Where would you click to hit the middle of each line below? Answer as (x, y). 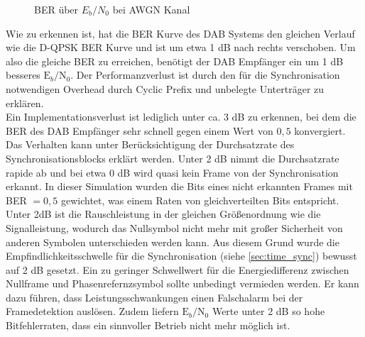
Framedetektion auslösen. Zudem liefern (92, 311)
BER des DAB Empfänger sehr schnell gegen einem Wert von (140, 130)
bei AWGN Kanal (151, 9)
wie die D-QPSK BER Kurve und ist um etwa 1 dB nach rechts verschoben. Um (181, 47)
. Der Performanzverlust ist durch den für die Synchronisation (205, 75)
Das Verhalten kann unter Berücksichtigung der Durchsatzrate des (150, 144)
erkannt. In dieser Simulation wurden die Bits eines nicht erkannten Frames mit (179, 186)
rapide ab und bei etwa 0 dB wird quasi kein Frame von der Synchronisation (172, 172)
